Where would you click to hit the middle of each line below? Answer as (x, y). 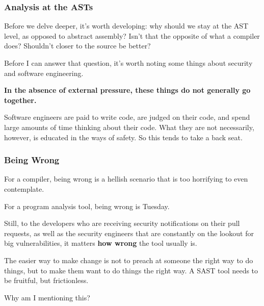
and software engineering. (44, 73)
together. (20, 100)
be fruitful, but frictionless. (46, 280)
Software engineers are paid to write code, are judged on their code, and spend (127, 117)
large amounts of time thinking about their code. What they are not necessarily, (129, 127)
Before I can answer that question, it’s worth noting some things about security (128, 63)
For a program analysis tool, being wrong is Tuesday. (87, 206)
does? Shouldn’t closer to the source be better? (77, 46)
